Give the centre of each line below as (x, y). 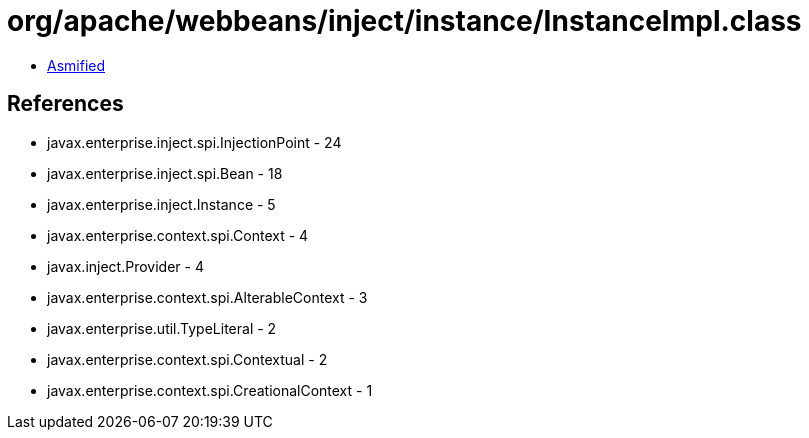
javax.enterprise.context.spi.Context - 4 (178, 235)
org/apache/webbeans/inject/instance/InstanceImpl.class (404, 21)
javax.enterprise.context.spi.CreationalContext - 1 (210, 390)
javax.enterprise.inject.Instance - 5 (161, 204)
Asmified (76, 65)
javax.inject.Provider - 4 (125, 266)
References (65, 104)
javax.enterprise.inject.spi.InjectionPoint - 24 (194, 142)
